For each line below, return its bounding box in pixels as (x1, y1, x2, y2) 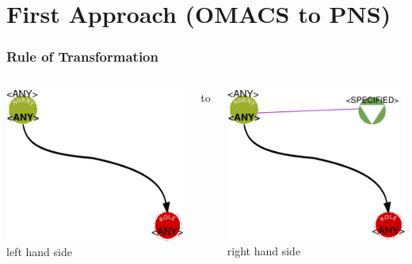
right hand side (227, 242, 301, 258)
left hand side (6, 243, 72, 260)
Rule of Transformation (6, 47, 158, 66)
